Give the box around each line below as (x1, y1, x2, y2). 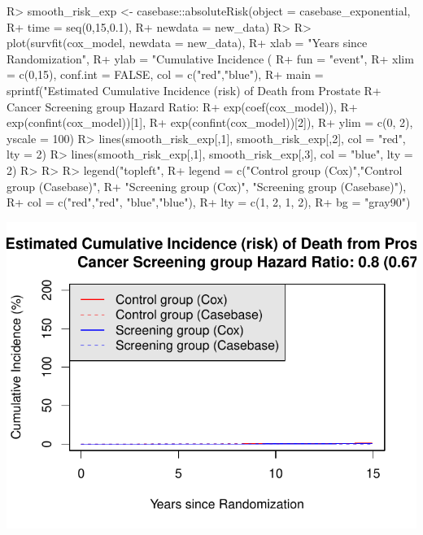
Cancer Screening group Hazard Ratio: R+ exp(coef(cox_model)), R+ (7, 98, 358, 115)
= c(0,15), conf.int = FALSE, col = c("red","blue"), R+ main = (7, 66, 324, 83)
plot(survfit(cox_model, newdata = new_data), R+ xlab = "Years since (7, 34, 368, 51)
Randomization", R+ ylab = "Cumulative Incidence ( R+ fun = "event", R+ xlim (7, 50, 414, 67)
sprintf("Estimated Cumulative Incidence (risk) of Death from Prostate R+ (7, 81, 382, 98)
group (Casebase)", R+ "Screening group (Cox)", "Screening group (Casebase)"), (7, 177, 407, 194)
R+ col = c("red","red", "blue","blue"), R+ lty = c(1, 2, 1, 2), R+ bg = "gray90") (7, 194, 411, 211)
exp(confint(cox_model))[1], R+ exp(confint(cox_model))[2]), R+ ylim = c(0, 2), (7, 114, 413, 131)
